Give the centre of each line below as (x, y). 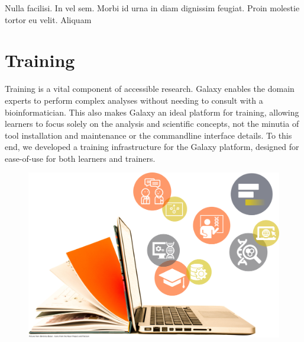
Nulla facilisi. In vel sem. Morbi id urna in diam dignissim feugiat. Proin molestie (152, 8)
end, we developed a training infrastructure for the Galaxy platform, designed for (152, 147)
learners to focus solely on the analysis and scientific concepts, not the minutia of (152, 124)
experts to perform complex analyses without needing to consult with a (134, 100)
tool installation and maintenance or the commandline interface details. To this (148, 135)
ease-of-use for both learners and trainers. (80, 158)
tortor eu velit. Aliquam (48, 19)
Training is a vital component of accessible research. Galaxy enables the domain (150, 89)
